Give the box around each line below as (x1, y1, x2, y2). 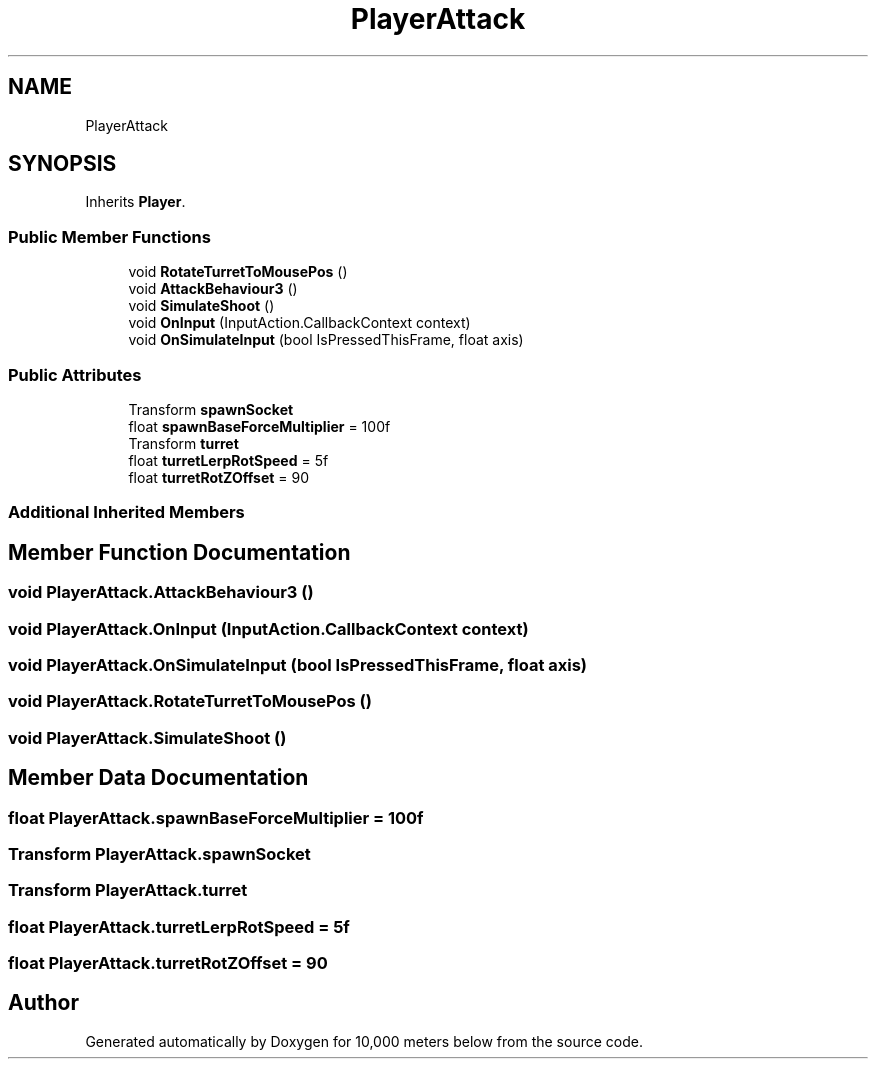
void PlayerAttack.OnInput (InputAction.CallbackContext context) (8, 618, 529, 639)
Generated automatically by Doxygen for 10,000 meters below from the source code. (85, 1032, 643, 1050)
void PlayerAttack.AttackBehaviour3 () (8, 582, 314, 603)
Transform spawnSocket (128, 400, 294, 418)
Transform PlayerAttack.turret (8, 880, 248, 901)
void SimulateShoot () (128, 297, 275, 315)
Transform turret (128, 434, 239, 452)
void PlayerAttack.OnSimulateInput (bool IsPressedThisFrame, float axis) (8, 654, 588, 675)
